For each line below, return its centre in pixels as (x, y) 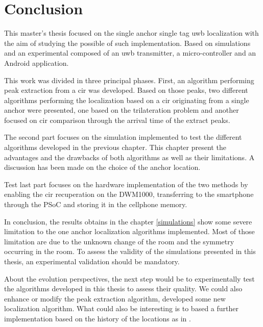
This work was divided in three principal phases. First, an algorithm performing (129, 80)
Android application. (37, 62)
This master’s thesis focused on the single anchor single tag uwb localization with (131, 33)
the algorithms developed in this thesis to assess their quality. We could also (123, 288)
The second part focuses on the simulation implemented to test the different (123, 137)
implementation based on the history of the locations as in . (98, 318)
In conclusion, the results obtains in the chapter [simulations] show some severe (128, 221)
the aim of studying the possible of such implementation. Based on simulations (127, 43)
